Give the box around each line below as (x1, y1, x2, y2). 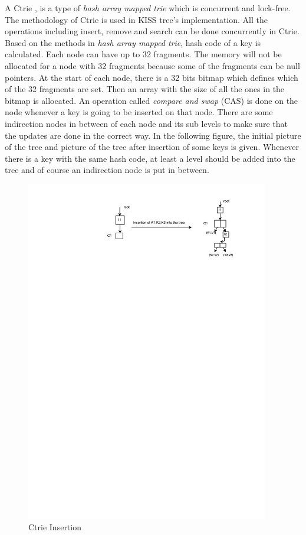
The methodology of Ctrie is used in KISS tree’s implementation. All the (5, 13, 268, 25)
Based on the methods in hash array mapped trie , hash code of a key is (5, 36, 261, 48)
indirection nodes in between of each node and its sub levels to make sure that (5, 117, 288, 129)
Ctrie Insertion (28, 521, 81, 533)
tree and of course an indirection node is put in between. (5, 164, 209, 176)
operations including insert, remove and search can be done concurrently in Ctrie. (5, 25, 300, 37)
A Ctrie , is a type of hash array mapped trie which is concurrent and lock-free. (5, 2, 291, 14)
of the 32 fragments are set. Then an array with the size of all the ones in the (5, 83, 285, 95)
